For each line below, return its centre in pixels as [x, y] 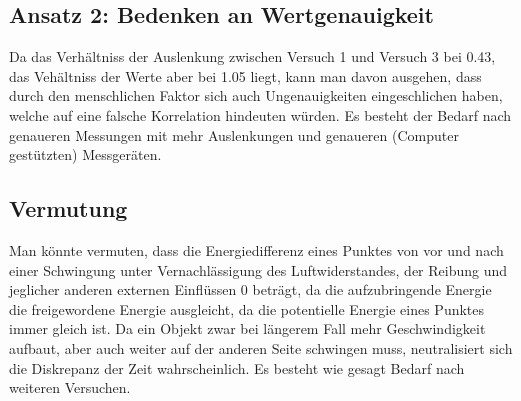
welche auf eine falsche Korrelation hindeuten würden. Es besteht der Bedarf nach [260, 114]
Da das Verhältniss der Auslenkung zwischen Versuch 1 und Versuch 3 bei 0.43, [252, 56]
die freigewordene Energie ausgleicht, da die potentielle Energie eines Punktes [247, 308]
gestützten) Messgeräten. [85, 154]
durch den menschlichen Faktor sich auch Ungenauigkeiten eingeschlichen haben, [256, 95]
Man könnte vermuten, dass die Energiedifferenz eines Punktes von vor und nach [256, 249]
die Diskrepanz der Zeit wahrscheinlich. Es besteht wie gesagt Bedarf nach [237, 367]
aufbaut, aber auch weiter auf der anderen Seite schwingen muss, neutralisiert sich [261, 347]
